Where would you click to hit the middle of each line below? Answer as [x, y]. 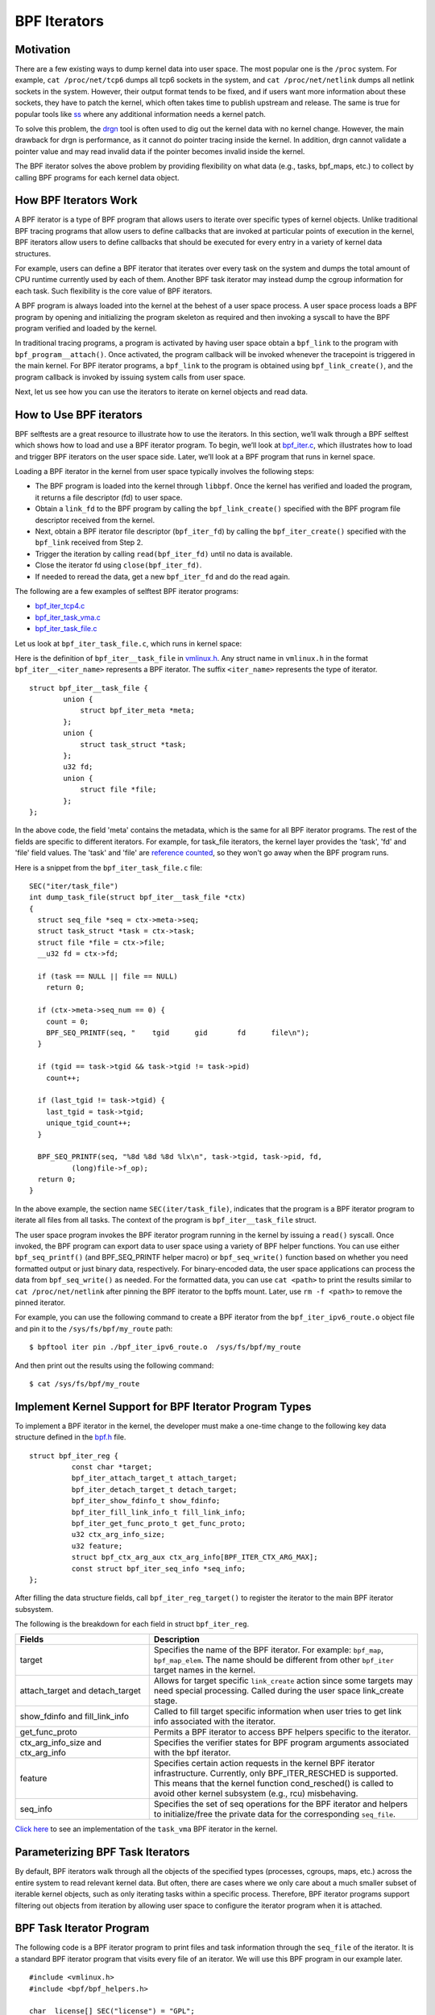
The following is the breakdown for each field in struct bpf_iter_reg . [132, 1624]
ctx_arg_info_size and [61, 1743]
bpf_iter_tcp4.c [60, 606]
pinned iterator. [40, 1302]
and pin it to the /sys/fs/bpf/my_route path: [94, 1328]
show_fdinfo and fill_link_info [74, 1717]
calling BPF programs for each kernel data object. [97, 177]
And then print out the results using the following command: [114, 1365]
